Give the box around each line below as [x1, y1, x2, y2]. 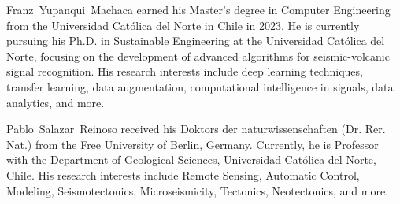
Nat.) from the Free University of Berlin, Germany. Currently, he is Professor [6, 135, 379, 152]
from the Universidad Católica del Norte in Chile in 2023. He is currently [6, 17, 360, 33]
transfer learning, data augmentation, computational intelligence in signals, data [6, 78, 394, 95]
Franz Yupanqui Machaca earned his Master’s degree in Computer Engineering [6, 2, 391, 17]
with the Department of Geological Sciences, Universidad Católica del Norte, [6, 151, 376, 168]
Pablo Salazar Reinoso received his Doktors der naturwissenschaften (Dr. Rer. [6, 121, 386, 137]
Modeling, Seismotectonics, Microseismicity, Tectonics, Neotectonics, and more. [6, 182, 389, 198]
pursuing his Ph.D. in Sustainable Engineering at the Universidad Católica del [6, 32, 385, 49]
